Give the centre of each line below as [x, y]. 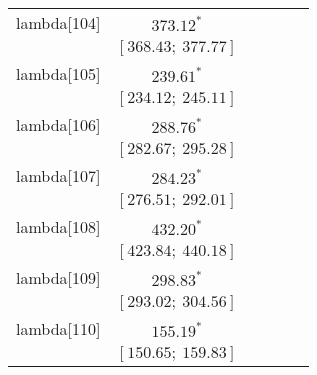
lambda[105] [58, 73]
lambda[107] [58, 175]
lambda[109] [58, 277]
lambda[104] [58, 22]
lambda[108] [58, 226]
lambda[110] [58, 328]
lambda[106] [58, 124]
